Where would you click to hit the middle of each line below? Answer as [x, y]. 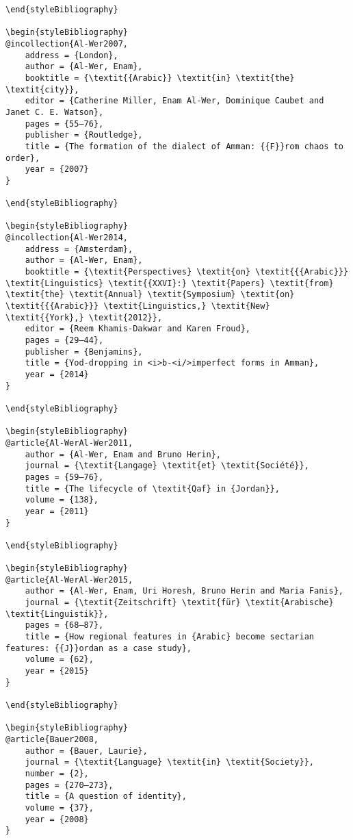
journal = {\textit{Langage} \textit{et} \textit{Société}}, [167, 466]
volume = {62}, [59, 660]
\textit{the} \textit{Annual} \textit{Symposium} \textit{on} [150, 295]
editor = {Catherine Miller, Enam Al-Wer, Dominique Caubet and [174, 101]
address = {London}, [71, 55]
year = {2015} [57, 671]
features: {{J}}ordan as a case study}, [99, 648]
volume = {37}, [59, 807]
